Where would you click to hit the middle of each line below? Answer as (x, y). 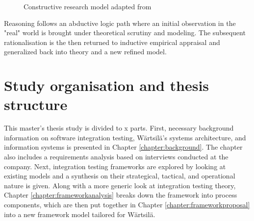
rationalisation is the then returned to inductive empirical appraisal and (112, 42)
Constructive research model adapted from (88, 6)
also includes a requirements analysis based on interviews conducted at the (116, 157)
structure (36, 104)
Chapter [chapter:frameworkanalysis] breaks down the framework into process (121, 195)
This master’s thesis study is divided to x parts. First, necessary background (119, 128)
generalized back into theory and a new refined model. (85, 52)
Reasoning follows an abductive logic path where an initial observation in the (120, 23)
